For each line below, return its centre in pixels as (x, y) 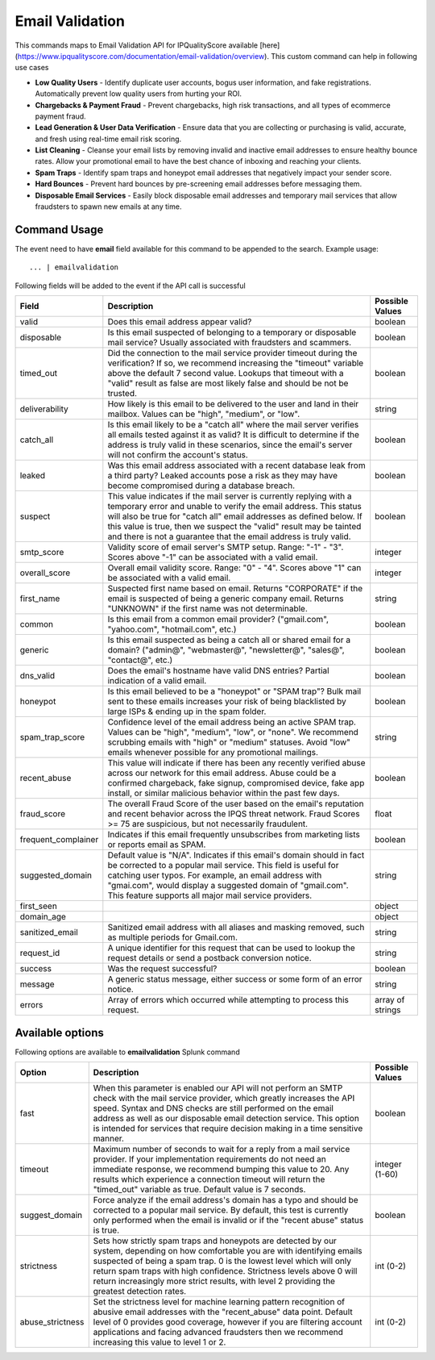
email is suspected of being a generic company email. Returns (226, 599)
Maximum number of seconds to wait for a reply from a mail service (222, 1149)
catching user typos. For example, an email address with (215, 875)
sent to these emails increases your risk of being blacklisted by (227, 702)
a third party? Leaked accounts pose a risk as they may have (223, 476)
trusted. (122, 394)
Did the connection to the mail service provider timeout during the (232, 353)
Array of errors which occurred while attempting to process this (228, 1000)
